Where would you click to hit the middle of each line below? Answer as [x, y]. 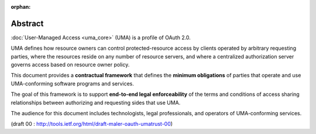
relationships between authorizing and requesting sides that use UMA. [96, 102]
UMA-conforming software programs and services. [73, 83]
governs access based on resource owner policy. [70, 65]
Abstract [27, 23]
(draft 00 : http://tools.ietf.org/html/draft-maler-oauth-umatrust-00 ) [92, 124]
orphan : [21, 7]
